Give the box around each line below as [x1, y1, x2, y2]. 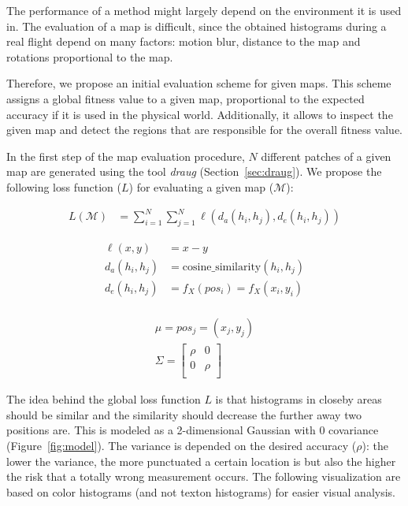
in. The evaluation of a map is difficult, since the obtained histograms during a [6, 17, 387, 34]
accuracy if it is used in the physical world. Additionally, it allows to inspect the [6, 106, 393, 122]
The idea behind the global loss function [6, 391, 201, 407]
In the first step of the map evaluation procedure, [6, 147, 245, 164]
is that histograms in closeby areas [215, 391, 382, 407]
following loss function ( [6, 178, 122, 195]
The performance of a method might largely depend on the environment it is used [6, 2, 402, 18]
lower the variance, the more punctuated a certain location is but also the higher [6, 452, 396, 469]
